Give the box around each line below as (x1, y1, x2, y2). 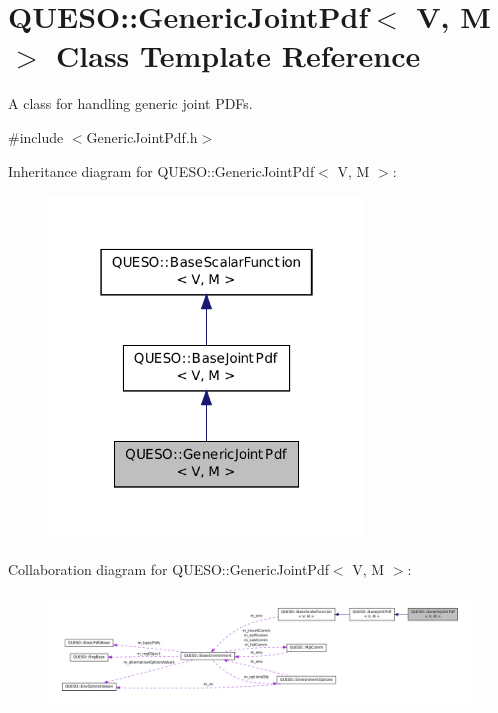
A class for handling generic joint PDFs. (8, 93, 253, 114)
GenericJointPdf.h (86, 126, 198, 147)
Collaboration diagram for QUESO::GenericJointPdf (8, 559, 329, 580)
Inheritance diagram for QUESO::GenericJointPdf (8, 160, 315, 181)
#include (8, 126, 64, 147)
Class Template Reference (56, 35, 421, 76)
